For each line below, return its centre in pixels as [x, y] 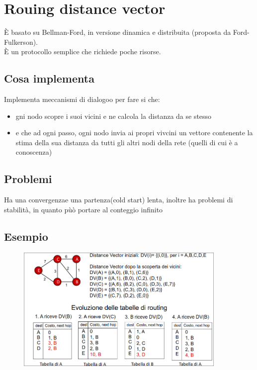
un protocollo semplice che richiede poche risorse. [86, 51]
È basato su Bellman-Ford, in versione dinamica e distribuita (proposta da [118, 32]
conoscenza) [34, 152]
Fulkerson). [21, 42]
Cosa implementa [49, 78]
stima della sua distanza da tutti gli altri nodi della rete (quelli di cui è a [127, 142]
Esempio [26, 236]
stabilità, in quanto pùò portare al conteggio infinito [84, 209]
